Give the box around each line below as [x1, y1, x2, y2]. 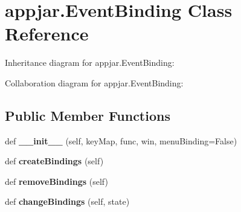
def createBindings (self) [5, 155, 104, 167]
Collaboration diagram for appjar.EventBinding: [5, 76, 184, 89]
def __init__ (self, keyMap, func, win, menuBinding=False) [5, 134, 237, 147]
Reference [5, 21, 89, 46]
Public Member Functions [5, 106, 170, 124]
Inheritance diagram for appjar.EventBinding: [5, 56, 175, 69]
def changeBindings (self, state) [5, 195, 130, 208]
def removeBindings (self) [5, 175, 108, 187]
